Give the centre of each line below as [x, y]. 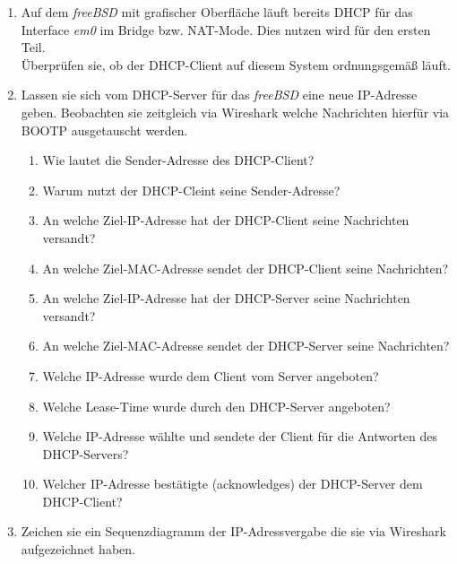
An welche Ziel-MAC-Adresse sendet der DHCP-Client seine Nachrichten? [246, 268]
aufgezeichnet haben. [78, 549]
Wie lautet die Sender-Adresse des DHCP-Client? [178, 160]
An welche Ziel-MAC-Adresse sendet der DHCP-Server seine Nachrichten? [246, 346]
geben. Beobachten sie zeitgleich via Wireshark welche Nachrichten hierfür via [235, 112]
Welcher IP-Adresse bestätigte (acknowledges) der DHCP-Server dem [233, 484]
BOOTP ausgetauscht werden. [104, 130]
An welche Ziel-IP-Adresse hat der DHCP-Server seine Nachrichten [226, 298]
